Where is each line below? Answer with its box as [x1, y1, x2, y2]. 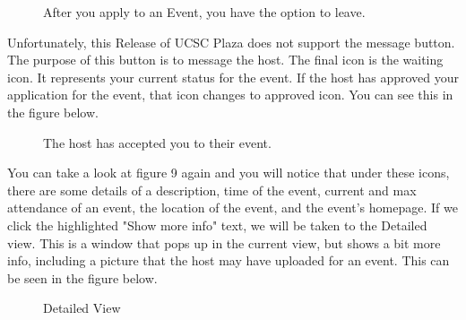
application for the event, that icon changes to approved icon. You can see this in [7, 85, 453, 104]
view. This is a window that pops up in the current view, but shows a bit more [7, 233, 441, 252]
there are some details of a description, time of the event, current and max [7, 180, 417, 199]
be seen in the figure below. [7, 268, 158, 287]
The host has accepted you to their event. [43, 133, 272, 151]
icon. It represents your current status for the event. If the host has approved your [7, 67, 459, 86]
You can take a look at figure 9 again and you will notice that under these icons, [7, 163, 450, 182]
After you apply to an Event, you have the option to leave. [43, 3, 366, 21]
